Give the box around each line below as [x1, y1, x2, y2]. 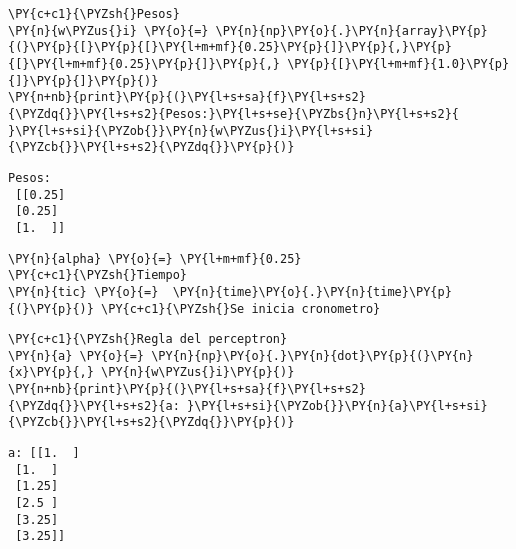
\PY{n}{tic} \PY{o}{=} [8, 284, 159, 299]
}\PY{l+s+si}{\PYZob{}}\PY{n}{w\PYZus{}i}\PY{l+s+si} [8, 123, 374, 138]
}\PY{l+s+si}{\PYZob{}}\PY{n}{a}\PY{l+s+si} [186, 398, 488, 413]
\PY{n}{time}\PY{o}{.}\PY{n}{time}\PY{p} [172, 284, 452, 299]
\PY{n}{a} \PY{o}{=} [8, 348, 145, 363]
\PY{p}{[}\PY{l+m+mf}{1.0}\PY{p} [287, 56, 510, 71]
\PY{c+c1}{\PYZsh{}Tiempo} [8, 268, 187, 283]
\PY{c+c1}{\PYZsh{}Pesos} [8, 7, 180, 21]
